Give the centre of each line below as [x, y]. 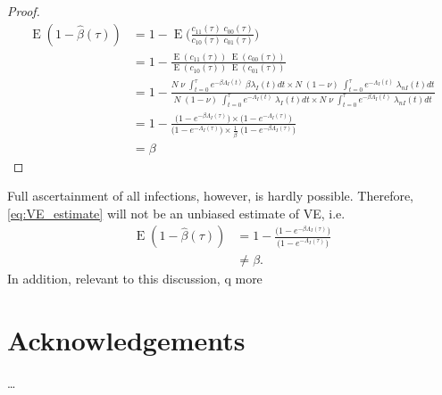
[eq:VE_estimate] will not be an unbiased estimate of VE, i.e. [176, 213]
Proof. [24, 11]
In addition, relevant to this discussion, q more [135, 279]
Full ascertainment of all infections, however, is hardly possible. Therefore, [211, 196]
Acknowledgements [126, 340]
